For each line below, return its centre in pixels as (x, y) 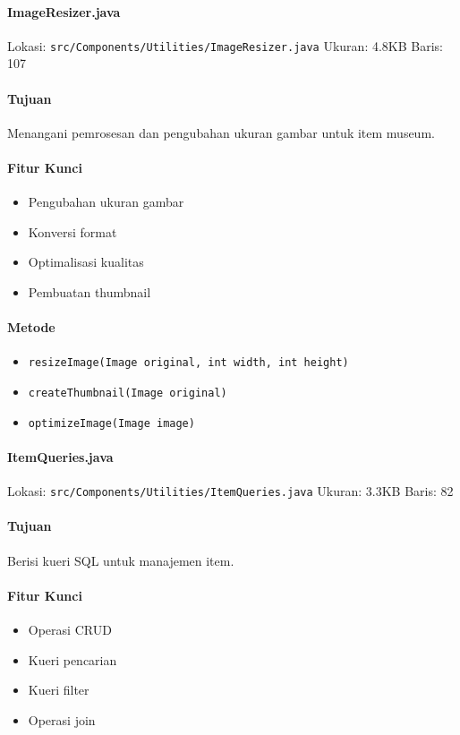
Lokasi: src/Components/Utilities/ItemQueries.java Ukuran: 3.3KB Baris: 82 (230, 491)
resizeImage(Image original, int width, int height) (188, 363)
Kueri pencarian (72, 659)
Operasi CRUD (70, 630)
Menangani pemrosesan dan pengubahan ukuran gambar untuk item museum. (221, 132)
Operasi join (62, 719)
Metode (31, 327)
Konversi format (72, 231)
